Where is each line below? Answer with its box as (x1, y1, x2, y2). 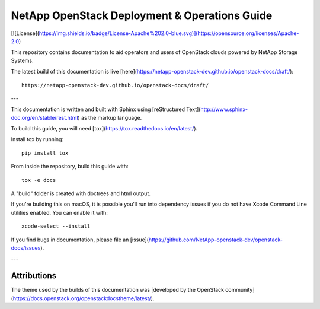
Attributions (11, 270, 57, 281)
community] (225, 286, 255, 294)
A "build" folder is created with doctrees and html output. (11, 190, 151, 197)
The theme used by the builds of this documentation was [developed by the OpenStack (11, 286, 225, 294)
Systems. (11, 57, 34, 64)
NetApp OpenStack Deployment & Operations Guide (11, 9, 273, 22)
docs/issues (11, 244, 41, 251)
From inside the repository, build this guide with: (11, 163, 129, 170)
